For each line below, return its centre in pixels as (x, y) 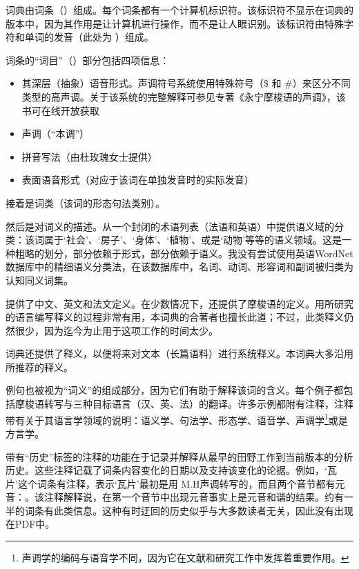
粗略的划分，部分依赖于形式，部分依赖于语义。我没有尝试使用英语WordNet (184, 253)
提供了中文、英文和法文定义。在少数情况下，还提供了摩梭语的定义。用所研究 (179, 303)
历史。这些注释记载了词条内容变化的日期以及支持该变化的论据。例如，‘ (166, 470)
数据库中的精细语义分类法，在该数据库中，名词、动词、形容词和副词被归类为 (179, 267)
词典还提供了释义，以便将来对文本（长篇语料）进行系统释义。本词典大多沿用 (179, 353)
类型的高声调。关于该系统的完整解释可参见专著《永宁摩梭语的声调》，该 (184, 96)
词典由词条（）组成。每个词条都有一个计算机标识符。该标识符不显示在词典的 (179, 10)
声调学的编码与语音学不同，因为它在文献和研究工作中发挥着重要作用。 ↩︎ (185, 558)
